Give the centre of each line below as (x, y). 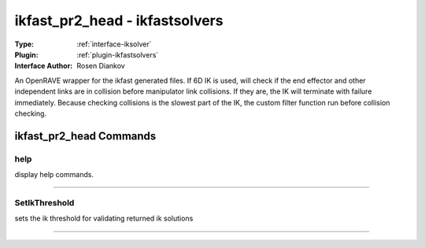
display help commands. (54, 175)
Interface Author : (44, 66)
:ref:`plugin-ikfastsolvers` (118, 54)
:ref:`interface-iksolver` (115, 44)
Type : (24, 44)
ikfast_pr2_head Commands (85, 136)
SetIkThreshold (44, 202)
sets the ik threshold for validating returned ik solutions (104, 218)
